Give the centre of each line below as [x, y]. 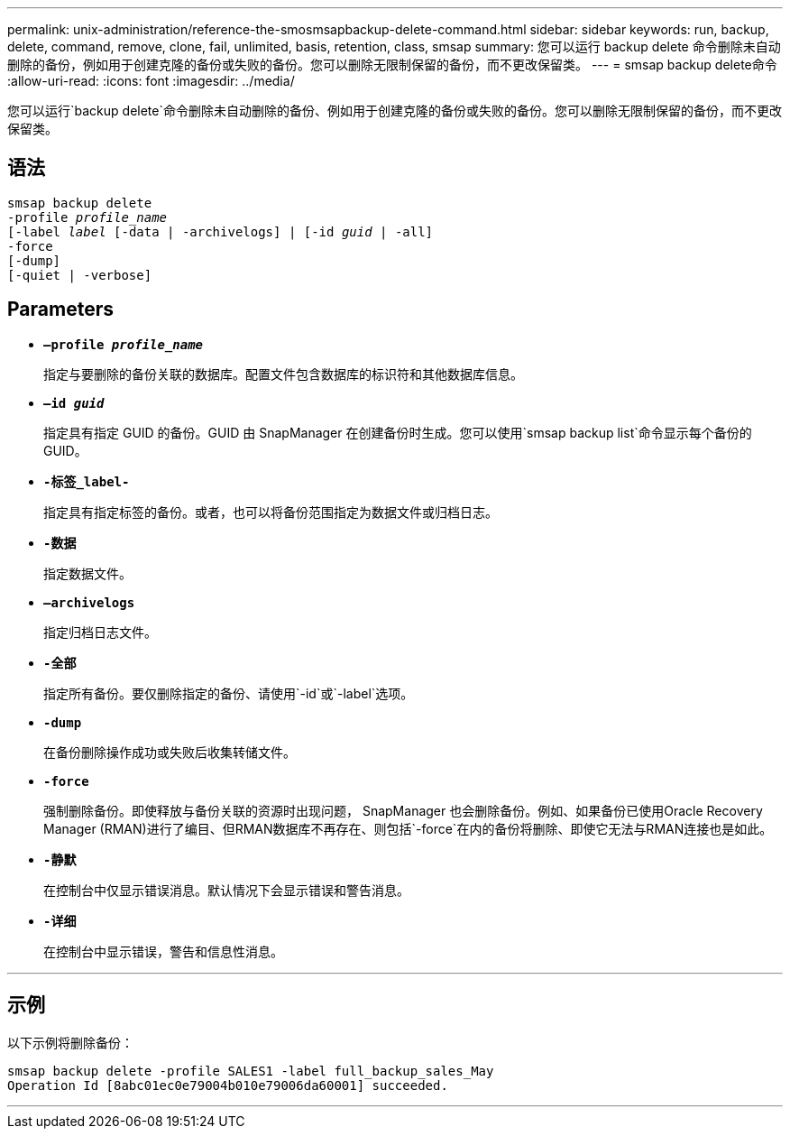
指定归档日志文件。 [100, 632]
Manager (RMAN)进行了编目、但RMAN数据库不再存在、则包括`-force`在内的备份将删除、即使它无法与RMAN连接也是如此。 [408, 828]
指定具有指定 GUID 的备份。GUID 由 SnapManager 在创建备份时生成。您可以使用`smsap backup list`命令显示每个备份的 [398, 432]
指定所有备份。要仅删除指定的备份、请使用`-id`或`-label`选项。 [229, 693]
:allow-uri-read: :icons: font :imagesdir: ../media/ [151, 81]
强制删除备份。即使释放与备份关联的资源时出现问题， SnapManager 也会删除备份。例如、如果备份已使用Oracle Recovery [403, 810]
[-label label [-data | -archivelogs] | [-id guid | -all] [220, 231]
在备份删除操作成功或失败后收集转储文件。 [170, 752]
